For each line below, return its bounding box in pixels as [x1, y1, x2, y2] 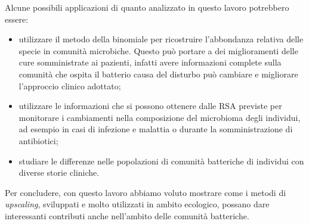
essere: [5, 13, 29, 25]
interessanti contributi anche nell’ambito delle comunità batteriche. [5, 209, 249, 222]
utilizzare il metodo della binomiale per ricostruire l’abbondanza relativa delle [18, 33, 304, 45]
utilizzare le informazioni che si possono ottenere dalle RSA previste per [18, 99, 282, 112]
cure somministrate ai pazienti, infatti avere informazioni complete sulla [18, 56, 282, 69]
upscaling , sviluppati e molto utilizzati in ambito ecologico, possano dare [5, 198, 270, 210]
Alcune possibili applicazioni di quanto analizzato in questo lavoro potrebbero [5, 1, 289, 13]
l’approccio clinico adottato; [18, 79, 121, 92]
